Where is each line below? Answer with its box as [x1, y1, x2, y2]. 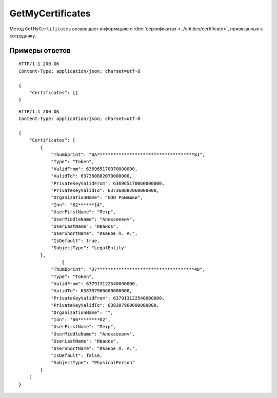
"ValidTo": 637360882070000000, [51, 173, 133, 179]
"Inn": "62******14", [51, 202, 105, 208]
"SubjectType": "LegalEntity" [51, 245, 127, 251]
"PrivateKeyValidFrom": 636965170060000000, [51, 180, 165, 186]
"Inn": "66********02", [51, 317, 111, 323]
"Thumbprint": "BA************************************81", [51, 152, 205, 157]
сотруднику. [9, 32, 36, 38]
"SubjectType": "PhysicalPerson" [51, 360, 135, 366]
